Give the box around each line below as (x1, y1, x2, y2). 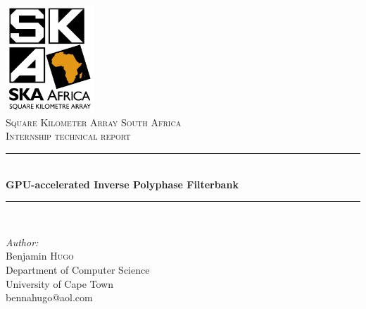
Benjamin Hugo (6, 248, 74, 263)
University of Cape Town (6, 276, 113, 291)
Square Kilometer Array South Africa (6, 114, 182, 129)
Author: (6, 234, 39, 249)
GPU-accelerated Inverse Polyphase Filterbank (6, 176, 239, 191)
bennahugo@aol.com (6, 290, 93, 305)
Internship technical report (6, 128, 131, 143)
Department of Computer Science (6, 262, 150, 277)
